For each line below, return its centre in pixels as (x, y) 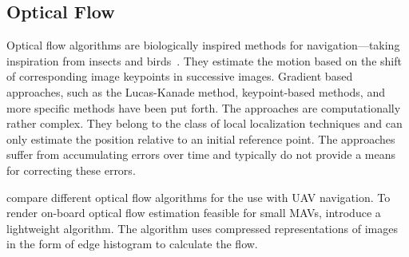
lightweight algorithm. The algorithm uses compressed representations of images (202, 228)
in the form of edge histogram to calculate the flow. (132, 244)
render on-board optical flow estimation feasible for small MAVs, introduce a (194, 213)
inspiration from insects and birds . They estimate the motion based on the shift (204, 60)
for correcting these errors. (71, 170)
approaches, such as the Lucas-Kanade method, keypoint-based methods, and (196, 91)
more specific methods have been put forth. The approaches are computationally (204, 107)
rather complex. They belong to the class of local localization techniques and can (204, 123)
